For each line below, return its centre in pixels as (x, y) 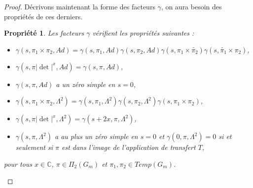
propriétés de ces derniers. (43, 16)
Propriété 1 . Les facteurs (44, 33)
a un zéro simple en (86, 84)
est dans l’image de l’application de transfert (128, 147)
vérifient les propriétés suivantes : (143, 33)
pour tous (18, 164)
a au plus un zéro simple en (96, 136)
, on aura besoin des (191, 6)
